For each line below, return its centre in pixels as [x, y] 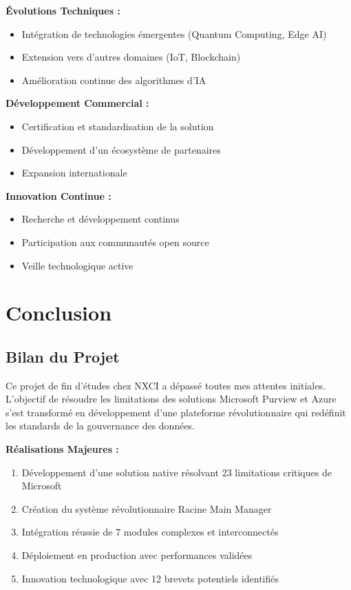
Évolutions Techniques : [63, 10]
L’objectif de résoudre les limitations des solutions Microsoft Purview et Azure [171, 399]
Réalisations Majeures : [62, 449]
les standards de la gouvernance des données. [100, 426]
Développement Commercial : [77, 103]
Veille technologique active [77, 265]
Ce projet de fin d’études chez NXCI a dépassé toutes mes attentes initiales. [166, 385]
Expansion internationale [74, 173]
